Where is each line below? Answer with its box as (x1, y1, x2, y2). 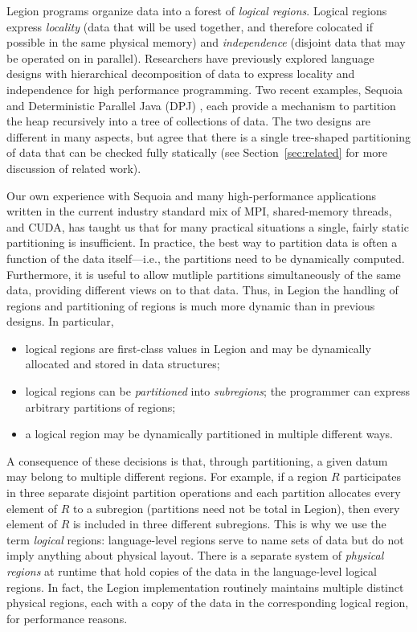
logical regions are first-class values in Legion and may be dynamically (25, 339, 371, 356)
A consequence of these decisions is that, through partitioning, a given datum (6, 452, 388, 469)
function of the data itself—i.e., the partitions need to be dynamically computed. (6, 249, 405, 266)
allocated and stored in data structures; (25, 355, 220, 372)
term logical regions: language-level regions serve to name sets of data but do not (6, 531, 404, 548)
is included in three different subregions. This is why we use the (72, 515, 386, 532)
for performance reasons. (6, 609, 128, 626)
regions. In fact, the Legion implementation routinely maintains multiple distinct (6, 578, 404, 595)
